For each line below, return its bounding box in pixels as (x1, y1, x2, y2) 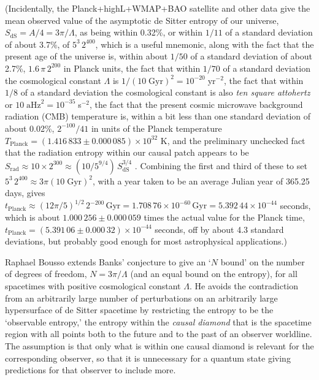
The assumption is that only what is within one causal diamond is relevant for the (5, 339, 314, 352)
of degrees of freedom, (5, 267, 87, 280)
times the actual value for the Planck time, (144, 211, 305, 223)
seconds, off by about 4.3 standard (155, 222, 284, 235)
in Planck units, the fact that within (63, 61, 201, 74)
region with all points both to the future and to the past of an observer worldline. (5, 327, 312, 340)
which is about (5, 211, 60, 223)
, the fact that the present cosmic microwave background (90, 97, 303, 110)
